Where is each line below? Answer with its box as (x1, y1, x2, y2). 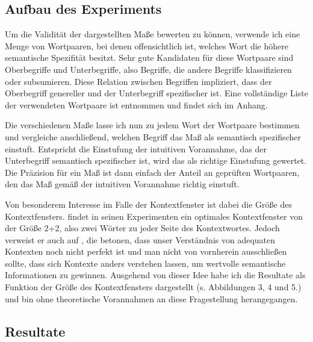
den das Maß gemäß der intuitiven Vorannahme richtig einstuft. (5, 178, 240, 190)
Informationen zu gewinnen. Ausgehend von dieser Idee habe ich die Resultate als (5, 269, 306, 281)
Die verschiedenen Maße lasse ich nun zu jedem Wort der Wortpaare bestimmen (5, 119, 300, 131)
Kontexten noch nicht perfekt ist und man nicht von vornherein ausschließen (5, 245, 287, 258)
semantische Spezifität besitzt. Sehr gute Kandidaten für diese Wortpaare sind (5, 51, 294, 64)
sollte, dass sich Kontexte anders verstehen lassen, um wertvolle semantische (5, 256, 286, 269)
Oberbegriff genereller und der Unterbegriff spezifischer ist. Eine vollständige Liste (5, 87, 308, 99)
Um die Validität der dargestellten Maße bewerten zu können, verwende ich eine (5, 28, 300, 40)
